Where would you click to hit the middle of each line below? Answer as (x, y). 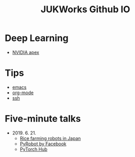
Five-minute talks (43, 119)
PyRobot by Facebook (43, 144)
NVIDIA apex (26, 52)
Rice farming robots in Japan (50, 138)
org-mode (23, 93)
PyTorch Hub (33, 149)
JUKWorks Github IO (85, 9)
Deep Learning (37, 38)
